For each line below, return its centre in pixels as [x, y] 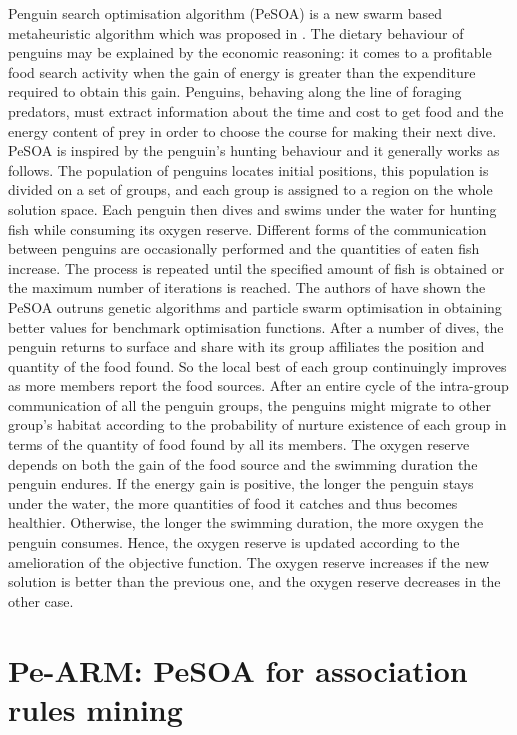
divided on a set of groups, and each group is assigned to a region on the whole [250, 189]
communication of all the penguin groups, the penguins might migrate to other [249, 404]
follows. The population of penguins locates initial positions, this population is [248, 169]
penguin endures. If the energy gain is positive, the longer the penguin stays [241, 483]
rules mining [95, 708]
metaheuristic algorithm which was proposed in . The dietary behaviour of [236, 32]
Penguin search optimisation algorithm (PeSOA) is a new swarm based [225, 13]
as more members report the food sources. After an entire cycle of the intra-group [258, 385]
